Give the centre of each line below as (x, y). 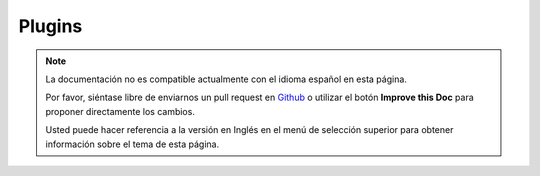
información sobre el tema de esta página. (132, 144)
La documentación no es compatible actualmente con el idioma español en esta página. (226, 79)
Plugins (50, 26)
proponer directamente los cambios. (120, 111)
